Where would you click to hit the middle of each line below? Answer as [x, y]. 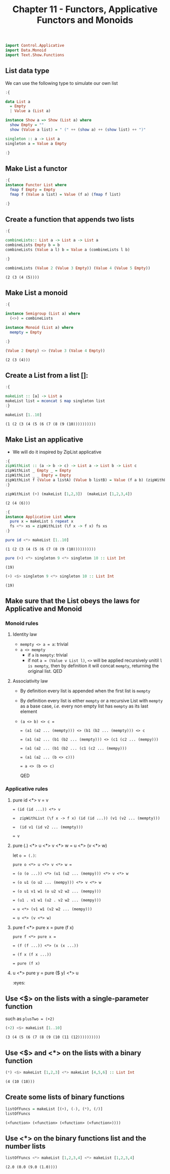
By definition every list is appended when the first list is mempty [85, 691]
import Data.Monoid [26, 50]
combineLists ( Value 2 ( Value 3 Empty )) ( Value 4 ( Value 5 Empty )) [78, 268]
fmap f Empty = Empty [33, 190]
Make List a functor [36, 168]
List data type [27, 71]
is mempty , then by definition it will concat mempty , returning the [93, 666]
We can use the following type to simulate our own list [61, 83]
